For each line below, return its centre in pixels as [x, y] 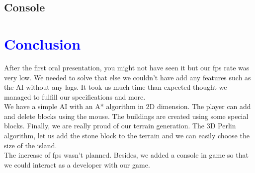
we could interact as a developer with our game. [77, 164]
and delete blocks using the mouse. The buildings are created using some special [126, 116]
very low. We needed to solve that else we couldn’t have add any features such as [127, 77]
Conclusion [42, 43]
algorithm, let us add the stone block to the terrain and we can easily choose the [127, 136]
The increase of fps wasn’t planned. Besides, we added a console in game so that [126, 155]
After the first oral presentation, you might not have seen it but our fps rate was [127, 67]
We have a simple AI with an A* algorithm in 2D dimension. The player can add [127, 106]
